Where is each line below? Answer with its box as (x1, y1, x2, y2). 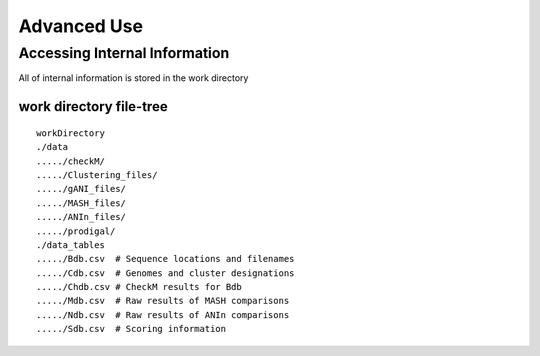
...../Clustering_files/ (36, 169, 158, 180)
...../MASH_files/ (36, 197, 127, 209)
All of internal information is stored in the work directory (18, 72, 249, 84)
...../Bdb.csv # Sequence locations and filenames (36, 253, 295, 265)
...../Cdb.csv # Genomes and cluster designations (36, 267, 295, 279)
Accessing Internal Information (18, 44, 230, 62)
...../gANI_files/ (36, 183, 127, 195)
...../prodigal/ (36, 225, 116, 237)
